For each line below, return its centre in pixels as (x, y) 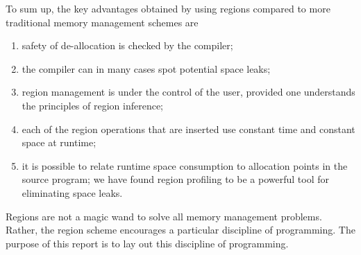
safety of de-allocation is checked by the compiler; (127, 45)
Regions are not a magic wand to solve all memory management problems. (164, 216)
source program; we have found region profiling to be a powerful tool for (175, 179)
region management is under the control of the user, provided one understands (188, 92)
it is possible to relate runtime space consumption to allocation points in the (185, 165)
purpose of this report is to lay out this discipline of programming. (147, 243)
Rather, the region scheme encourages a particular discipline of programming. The (180, 230)
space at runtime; (59, 142)
